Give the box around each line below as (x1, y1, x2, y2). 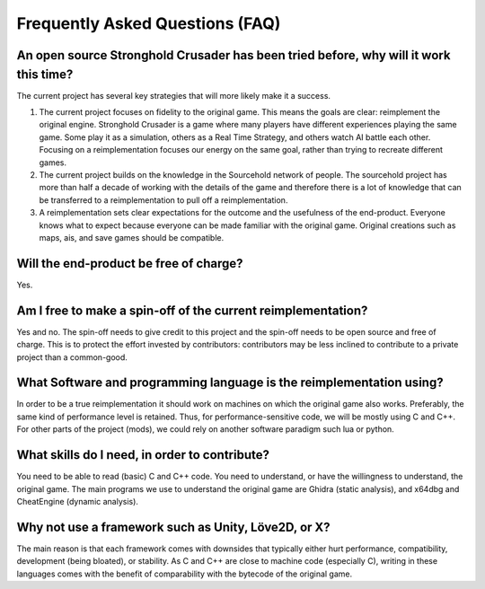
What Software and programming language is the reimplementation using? (16, 375, 444, 391)
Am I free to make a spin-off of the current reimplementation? (16, 303, 368, 318)
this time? (16, 66, 74, 82)
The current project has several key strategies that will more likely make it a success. (16, 90, 331, 101)
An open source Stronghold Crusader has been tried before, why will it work (16, 48, 451, 63)
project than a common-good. (16, 351, 128, 363)
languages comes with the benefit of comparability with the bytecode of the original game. (16, 568, 353, 579)
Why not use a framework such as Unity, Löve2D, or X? (16, 519, 331, 534)
